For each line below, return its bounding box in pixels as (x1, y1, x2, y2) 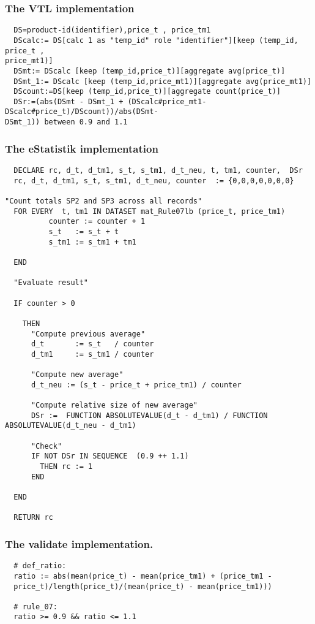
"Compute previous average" (31, 329, 146, 338)
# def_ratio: (13, 561, 67, 571)
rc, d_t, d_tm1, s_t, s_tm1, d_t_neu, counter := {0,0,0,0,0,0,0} (13, 176, 294, 185)
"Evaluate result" (13, 278, 89, 287)
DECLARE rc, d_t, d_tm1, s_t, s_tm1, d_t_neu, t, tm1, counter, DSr (13, 166, 303, 175)
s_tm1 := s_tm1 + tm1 (48, 237, 136, 246)
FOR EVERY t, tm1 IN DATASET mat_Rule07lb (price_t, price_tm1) (13, 207, 286, 216)
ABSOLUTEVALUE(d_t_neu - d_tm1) (5, 421, 136, 430)
